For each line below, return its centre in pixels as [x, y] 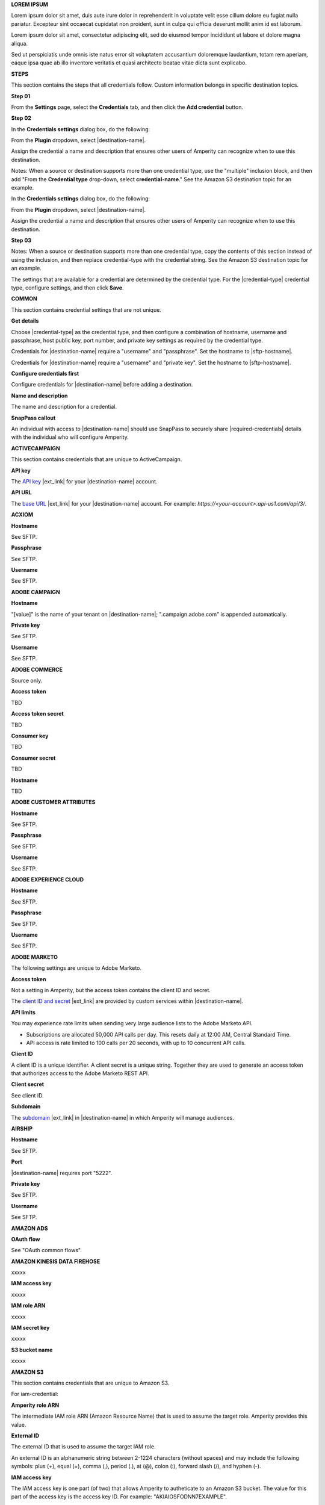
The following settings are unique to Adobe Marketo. [76, 968]
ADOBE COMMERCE [37, 669]
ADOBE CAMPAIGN [36, 592]
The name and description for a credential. [64, 407]
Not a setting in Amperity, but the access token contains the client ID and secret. [111, 990]
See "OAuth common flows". [47, 1250]
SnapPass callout [33, 418]
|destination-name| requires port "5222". [62, 1173]
